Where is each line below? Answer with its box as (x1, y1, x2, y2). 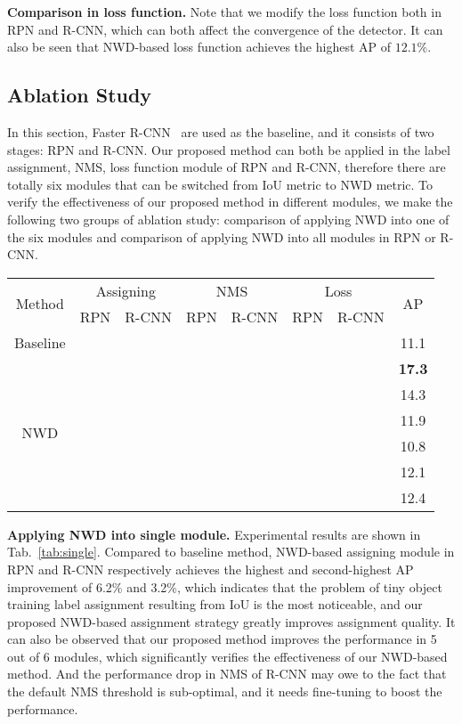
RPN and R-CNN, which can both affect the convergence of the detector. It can (7, 20, 443, 38)
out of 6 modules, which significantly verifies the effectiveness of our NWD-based (7, 647, 448, 665)
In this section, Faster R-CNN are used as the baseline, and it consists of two (7, 122, 434, 141)
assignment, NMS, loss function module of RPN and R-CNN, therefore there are (7, 158, 446, 176)
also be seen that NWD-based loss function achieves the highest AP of (7, 37, 392, 56)
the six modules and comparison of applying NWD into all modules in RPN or (7, 227, 436, 246)
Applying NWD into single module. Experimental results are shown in (7, 525, 421, 543)
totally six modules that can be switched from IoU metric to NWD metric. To (7, 175, 434, 193)
